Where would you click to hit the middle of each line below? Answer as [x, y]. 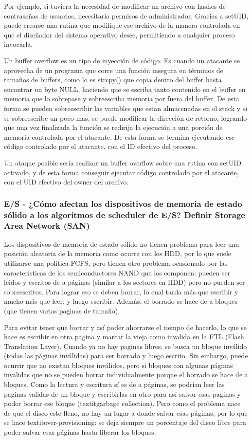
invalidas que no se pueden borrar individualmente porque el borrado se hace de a [126, 375]
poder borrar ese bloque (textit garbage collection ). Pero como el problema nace [122, 403]
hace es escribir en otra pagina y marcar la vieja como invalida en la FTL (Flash [124, 337]
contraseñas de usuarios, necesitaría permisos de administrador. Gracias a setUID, [126, 15]
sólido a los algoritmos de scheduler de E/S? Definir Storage [125, 214]
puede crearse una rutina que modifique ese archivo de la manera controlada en [122, 25]
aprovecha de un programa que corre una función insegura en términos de [114, 70]
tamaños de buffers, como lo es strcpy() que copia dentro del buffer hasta [113, 80]
